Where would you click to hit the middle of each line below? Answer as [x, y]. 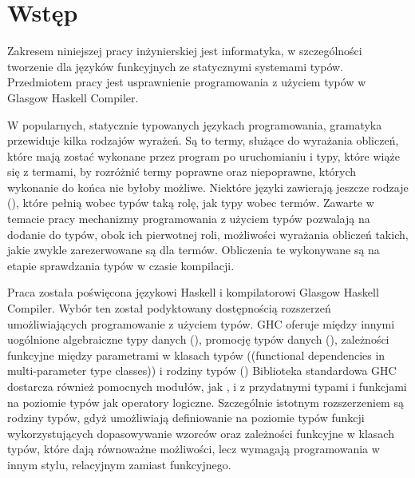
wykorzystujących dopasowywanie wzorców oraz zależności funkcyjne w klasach [201, 433]
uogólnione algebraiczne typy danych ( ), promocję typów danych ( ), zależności [198, 339]
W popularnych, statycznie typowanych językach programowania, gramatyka [195, 124]
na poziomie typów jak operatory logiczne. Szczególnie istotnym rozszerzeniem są [206, 402]
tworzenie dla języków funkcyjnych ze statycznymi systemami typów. [175, 66]
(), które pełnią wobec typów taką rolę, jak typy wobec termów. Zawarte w [191, 203]
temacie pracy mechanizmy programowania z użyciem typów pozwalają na [189, 219]
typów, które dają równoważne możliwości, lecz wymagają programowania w [194, 449]
